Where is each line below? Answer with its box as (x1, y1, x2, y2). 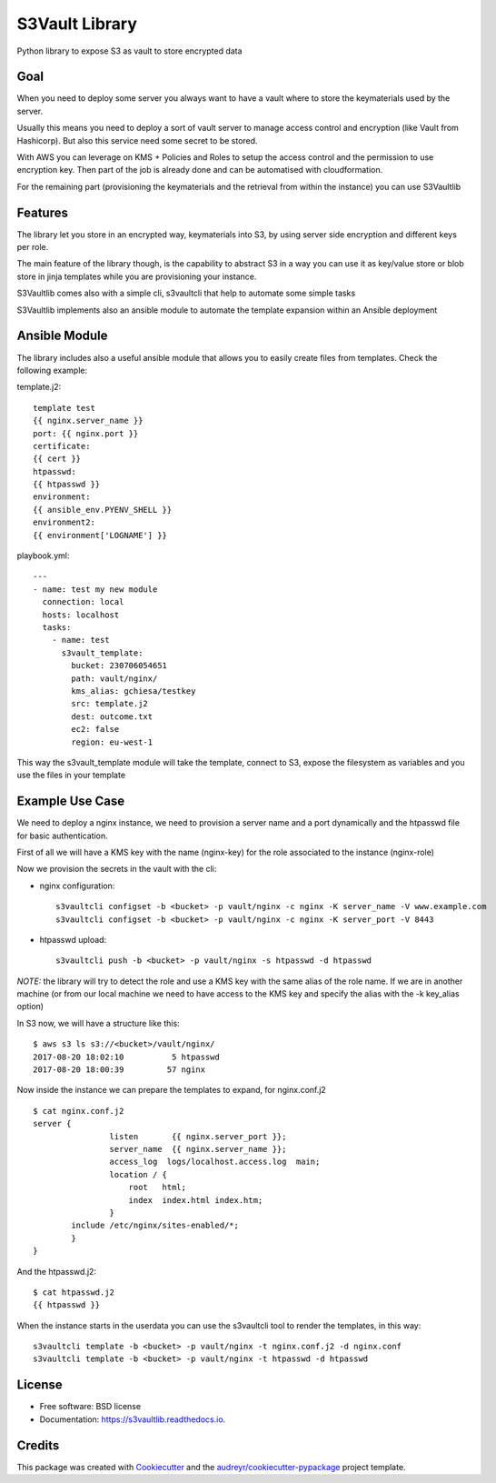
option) (16, 1001, 45, 1012)
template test (33, 403, 95, 413)
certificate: (33, 441, 91, 451)
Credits (16, 1438, 60, 1453)
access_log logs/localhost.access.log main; (109, 1157, 321, 1167)
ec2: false (71, 724, 120, 735)
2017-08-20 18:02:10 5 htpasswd (33, 1051, 220, 1062)
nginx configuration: (39, 880, 115, 891)
